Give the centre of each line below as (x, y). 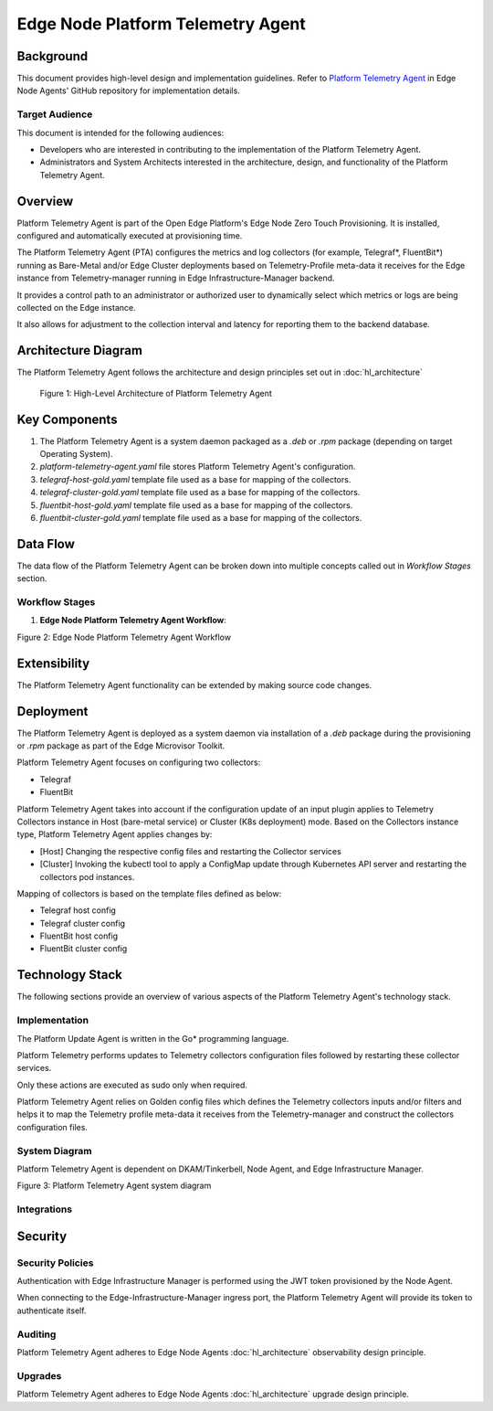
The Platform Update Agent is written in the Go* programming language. (153, 1038)
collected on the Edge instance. (76, 308)
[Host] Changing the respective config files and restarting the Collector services (190, 851)
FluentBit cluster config (84, 949)
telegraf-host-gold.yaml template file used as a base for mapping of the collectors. (195, 479)
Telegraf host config (78, 910)
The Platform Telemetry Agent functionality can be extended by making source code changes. (194, 684)
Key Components (67, 419)
